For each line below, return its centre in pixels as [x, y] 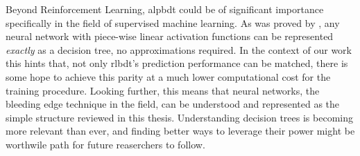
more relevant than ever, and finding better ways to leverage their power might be [180, 131]
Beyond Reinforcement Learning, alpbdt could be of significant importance [165, 9]
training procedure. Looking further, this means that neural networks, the [163, 90]
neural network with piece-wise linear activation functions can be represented [170, 36]
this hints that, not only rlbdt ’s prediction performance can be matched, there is [177, 63]
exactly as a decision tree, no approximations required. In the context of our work [179, 49]
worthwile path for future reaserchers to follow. [105, 144]
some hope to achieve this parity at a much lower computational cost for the [168, 76]
